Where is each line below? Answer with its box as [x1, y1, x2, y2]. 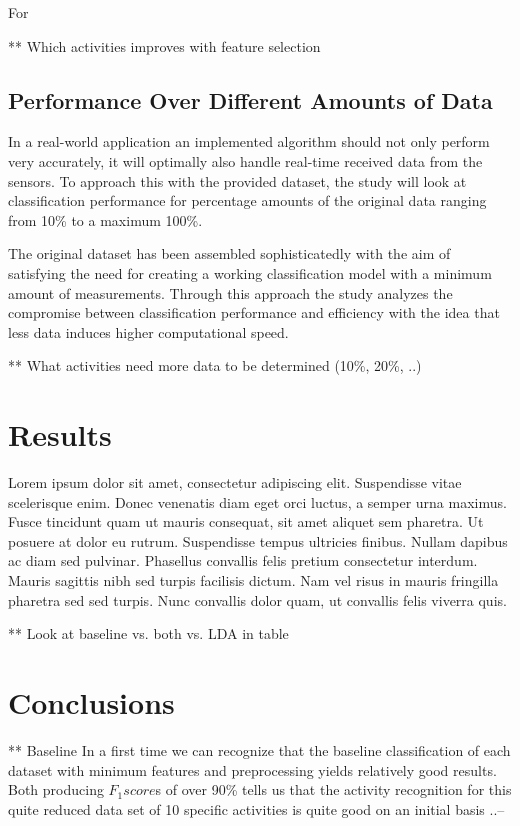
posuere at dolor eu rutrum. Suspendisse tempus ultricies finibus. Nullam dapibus [8, 530, 508, 551]
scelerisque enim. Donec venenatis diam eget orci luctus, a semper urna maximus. [8, 491, 507, 512]
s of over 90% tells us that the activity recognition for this [155, 779, 512, 800]
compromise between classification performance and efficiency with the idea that [8, 302, 500, 323]
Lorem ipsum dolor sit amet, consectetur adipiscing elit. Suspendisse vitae [8, 472, 462, 493]
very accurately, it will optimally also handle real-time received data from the [8, 150, 483, 171]
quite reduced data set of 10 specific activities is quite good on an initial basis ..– [8, 798, 505, 819]
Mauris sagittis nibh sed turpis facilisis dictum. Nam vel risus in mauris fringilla [8, 570, 499, 591]
